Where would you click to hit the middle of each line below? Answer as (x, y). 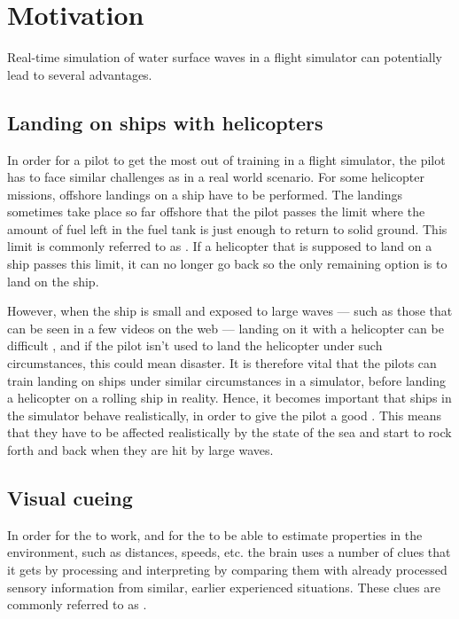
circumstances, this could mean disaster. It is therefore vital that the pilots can (222, 363)
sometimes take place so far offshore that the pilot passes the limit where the (216, 212)
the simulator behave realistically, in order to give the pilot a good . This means (225, 415)
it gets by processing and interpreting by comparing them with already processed (227, 569)
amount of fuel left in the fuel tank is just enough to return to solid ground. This (227, 228)
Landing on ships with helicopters (165, 122)
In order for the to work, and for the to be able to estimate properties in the (215, 534)
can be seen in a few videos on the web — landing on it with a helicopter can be (226, 328)
